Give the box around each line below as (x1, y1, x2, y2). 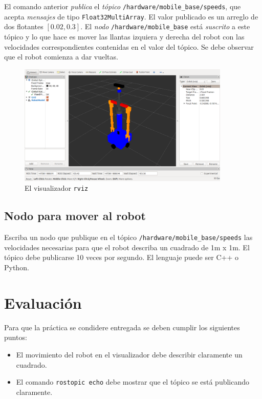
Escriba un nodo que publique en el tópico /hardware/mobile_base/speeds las (4, 232, 253, 243)
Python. (4, 262, 29, 273)
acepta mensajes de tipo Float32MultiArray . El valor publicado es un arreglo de (4, 11, 258, 22)
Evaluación (4, 292, 82, 313)
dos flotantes (4, 21, 43, 32)
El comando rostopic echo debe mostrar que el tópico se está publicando (16, 376, 250, 387)
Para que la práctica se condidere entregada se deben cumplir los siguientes (4, 322, 240, 332)
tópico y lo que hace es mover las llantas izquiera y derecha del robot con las (4, 31, 245, 42)
